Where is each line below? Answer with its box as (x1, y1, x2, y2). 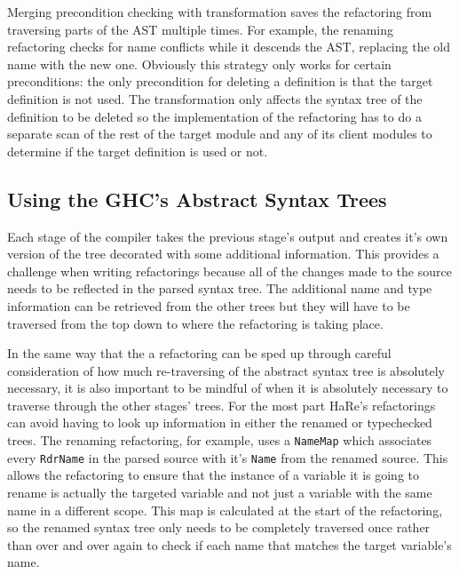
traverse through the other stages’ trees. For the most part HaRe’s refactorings (7, 395, 436, 414)
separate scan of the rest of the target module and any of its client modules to (7, 124, 432, 143)
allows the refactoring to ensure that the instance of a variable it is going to (7, 466, 420, 484)
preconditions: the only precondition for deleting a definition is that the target (7, 72, 433, 91)
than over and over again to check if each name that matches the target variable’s (7, 535, 452, 554)
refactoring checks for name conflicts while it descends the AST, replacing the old (7, 37, 450, 56)
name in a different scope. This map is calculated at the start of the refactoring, (7, 500, 443, 519)
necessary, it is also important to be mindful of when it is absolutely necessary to (7, 379, 448, 397)
